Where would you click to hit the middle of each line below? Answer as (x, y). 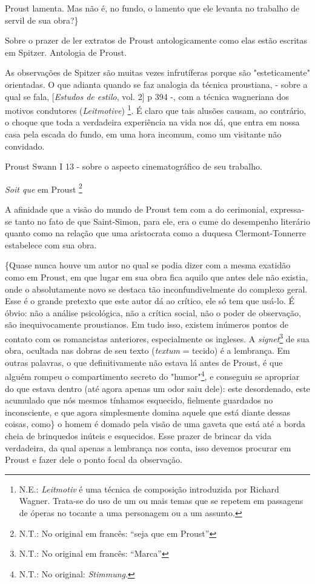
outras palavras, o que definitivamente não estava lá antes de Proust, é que (144, 362)
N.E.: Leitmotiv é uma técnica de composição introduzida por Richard (149, 489)
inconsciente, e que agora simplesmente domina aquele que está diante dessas (148, 412)
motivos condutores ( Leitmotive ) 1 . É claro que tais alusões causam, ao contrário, (156, 109)
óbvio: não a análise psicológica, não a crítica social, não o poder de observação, (153, 312)
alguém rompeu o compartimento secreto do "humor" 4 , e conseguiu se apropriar (152, 376)
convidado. (25, 146)
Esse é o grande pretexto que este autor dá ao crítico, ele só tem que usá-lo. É (150, 301)
